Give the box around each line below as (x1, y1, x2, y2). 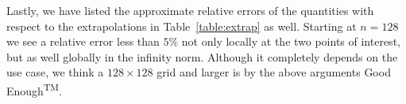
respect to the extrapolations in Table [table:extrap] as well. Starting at (6, 17, 357, 34)
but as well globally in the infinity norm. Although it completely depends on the (6, 48, 398, 65)
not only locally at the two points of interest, (181, 33, 400, 50)
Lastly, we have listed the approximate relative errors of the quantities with (6, 2, 374, 18)
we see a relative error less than (6, 33, 160, 50)
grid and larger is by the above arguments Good (157, 64, 391, 80)
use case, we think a (6, 64, 104, 80)
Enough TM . (6, 80, 62, 98)
